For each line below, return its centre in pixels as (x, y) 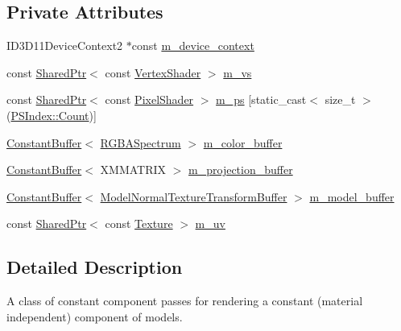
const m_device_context (193, 46)
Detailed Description (95, 267)
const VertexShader (153, 72)
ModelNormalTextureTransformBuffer (194, 196)
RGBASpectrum (141, 142)
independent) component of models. (95, 316)
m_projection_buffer (241, 170)
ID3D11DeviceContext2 (65, 46)
